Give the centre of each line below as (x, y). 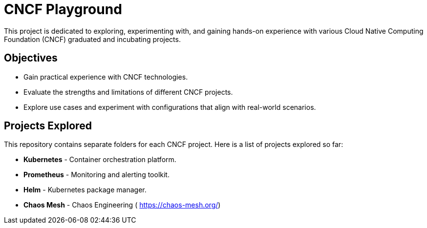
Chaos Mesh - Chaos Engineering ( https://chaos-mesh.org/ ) (122, 205)
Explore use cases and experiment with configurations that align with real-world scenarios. (170, 107)
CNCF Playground (63, 9)
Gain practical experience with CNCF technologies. (106, 77)
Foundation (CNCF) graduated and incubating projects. (92, 39)
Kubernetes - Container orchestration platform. (100, 160)
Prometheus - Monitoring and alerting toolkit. (96, 175)
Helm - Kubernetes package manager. (85, 190)
